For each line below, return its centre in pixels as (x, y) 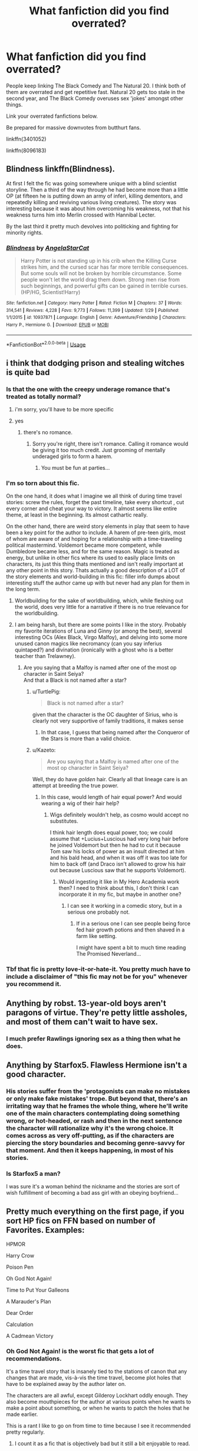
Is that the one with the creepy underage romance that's (88, 389)
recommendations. (34, 1358)
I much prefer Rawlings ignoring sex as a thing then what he (93, 1039)
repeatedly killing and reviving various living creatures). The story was (91, 202)
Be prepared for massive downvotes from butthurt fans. (74, 127)
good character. (36, 1074)
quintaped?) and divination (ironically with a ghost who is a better (94, 650)
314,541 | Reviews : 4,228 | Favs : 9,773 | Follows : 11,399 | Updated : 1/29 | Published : (93, 310)
